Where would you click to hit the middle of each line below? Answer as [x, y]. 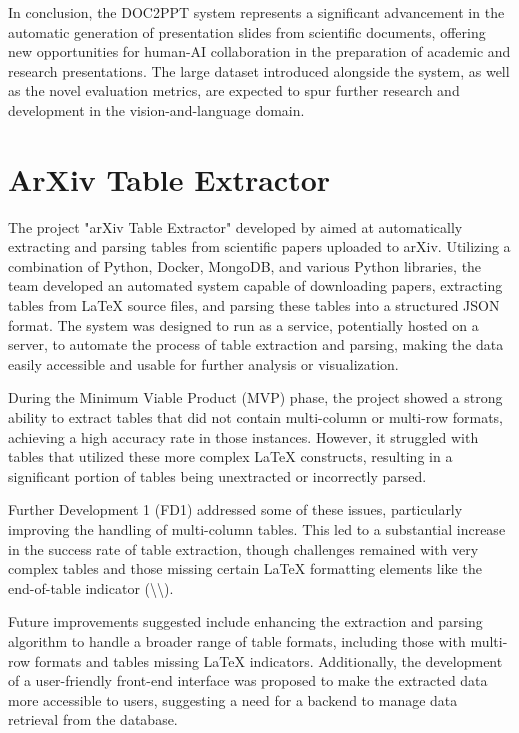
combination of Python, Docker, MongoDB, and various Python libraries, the [245, 265]
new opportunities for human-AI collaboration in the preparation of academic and [259, 51]
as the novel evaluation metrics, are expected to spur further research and [234, 90]
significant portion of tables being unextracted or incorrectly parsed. [217, 475]
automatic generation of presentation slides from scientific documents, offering [247, 31]
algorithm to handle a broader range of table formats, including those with [237, 640]
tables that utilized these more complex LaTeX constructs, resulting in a [230, 456]
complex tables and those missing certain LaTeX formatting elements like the [245, 568]
